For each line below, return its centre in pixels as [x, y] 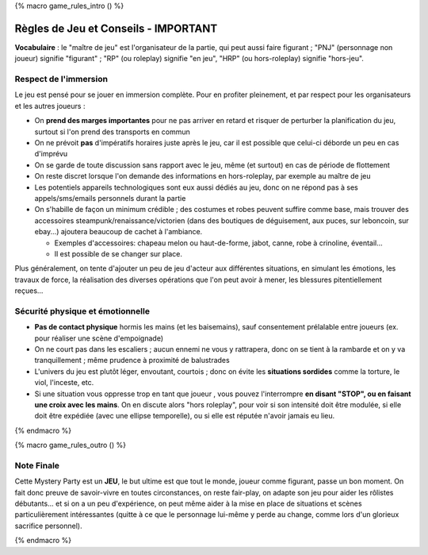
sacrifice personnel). [48, 526]
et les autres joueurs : [50, 106]
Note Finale [37, 465]
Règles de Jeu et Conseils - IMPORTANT [116, 28]
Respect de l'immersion [61, 79]
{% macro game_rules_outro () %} [71, 445]
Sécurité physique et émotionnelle [82, 311]
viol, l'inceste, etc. [64, 383]
